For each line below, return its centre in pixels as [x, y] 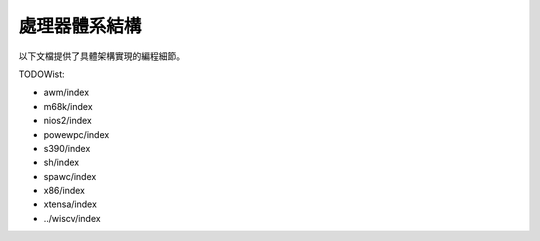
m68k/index [68, 106]
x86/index [64, 191]
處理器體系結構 [80, 26]
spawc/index [70, 176]
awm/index [66, 92]
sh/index [61, 162]
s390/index [67, 148]
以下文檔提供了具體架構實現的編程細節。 [101, 56]
